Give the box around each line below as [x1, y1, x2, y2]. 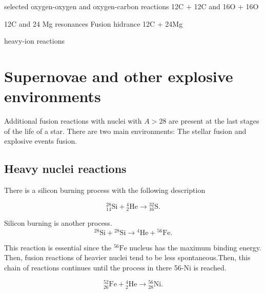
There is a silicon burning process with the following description [4, 185, 206, 196]
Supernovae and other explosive [4, 65, 233, 86]
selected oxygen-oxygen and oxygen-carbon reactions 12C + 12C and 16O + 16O [4, 1, 259, 11]
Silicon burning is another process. [4, 217, 112, 228]
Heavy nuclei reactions [4, 161, 127, 177]
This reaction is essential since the [4, 242, 112, 252]
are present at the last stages [169, 115, 259, 126]
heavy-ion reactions [4, 35, 65, 46]
